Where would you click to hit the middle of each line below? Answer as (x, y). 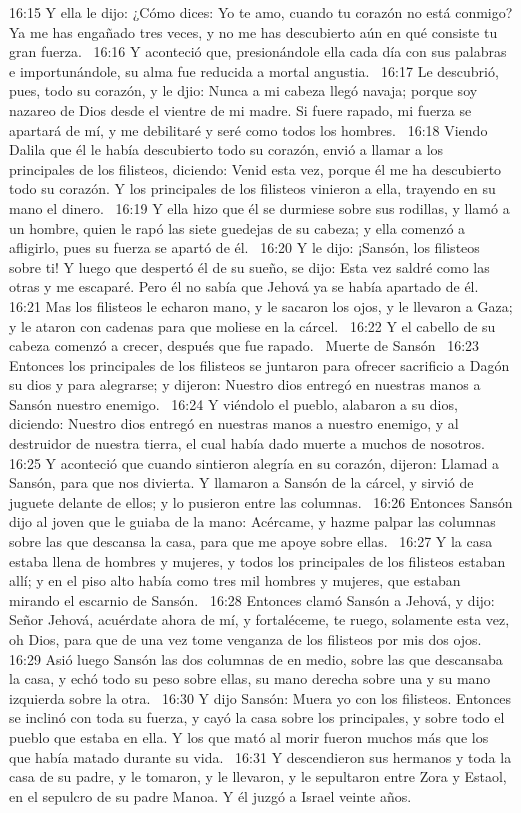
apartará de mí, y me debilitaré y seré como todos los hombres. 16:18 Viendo (248, 129)
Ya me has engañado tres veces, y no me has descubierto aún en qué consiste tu (253, 31)
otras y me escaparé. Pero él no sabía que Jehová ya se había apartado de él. (244, 286)
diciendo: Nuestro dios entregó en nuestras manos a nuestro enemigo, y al (234, 423)
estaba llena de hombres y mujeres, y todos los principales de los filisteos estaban (257, 560)
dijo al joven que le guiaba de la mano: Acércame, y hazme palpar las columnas (252, 521)
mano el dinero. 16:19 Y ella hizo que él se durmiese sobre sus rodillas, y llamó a (259, 207)
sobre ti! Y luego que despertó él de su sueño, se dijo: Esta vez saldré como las (249, 266)
